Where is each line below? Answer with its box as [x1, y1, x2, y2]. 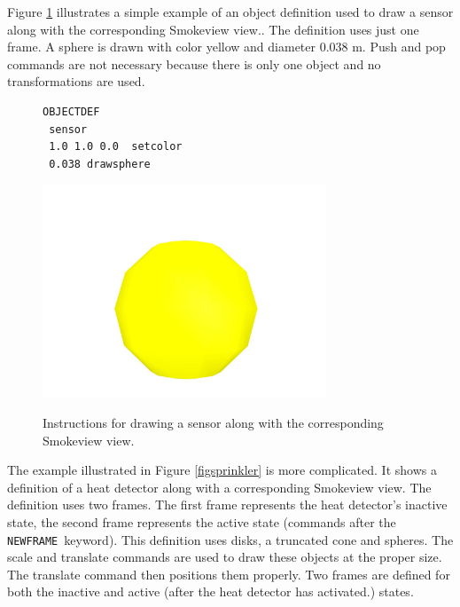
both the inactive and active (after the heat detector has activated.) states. [7, 582, 414, 601]
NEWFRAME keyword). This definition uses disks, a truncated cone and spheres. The [7, 530, 454, 548]
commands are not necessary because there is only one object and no [7, 54, 381, 73]
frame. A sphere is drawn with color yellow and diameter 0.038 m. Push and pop [7, 37, 446, 56]
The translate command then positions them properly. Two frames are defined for [7, 564, 450, 583]
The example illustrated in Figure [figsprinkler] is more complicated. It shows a [7, 461, 437, 479]
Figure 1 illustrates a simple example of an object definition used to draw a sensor [7, 3, 454, 20]
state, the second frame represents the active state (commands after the [7, 512, 396, 531]
